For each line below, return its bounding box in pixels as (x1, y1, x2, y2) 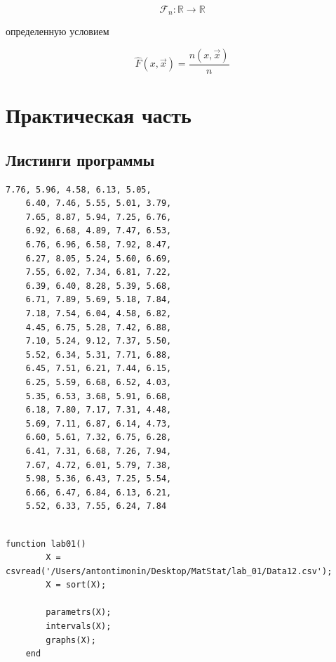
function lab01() (6, 538, 86, 549)
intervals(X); (46, 621, 112, 632)
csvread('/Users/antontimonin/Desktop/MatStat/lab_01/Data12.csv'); (6, 566, 332, 576)
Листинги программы (6, 148, 155, 170)
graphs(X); (46, 635, 96, 645)
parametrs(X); (46, 607, 112, 618)
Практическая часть (6, 100, 191, 129)
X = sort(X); (46, 580, 107, 590)
